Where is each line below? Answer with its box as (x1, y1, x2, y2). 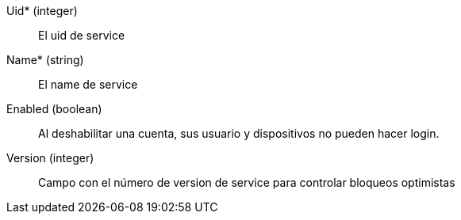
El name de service (38, 78, 138, 91)
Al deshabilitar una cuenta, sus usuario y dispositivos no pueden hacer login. (38, 127, 440, 140)
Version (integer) (6, 151, 94, 165)
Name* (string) (6, 53, 84, 66)
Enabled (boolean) (6, 102, 102, 116)
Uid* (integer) (6, 4, 78, 17)
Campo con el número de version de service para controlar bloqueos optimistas (38, 176, 455, 189)
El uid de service (38, 28, 125, 42)
